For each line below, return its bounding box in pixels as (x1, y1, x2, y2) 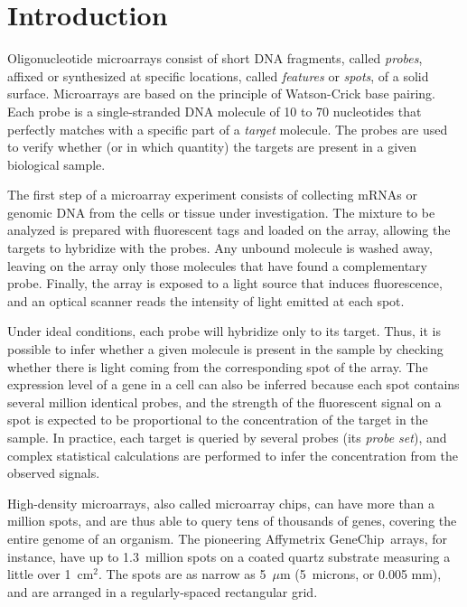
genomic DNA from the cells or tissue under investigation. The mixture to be (7, 202, 435, 221)
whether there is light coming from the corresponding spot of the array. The (7, 357, 428, 376)
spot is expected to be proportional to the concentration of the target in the (7, 410, 428, 429)
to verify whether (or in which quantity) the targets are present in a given (7, 137, 417, 156)
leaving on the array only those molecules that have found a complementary (7, 256, 427, 275)
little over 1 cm (7, 565, 94, 584)
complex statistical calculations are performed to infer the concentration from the (7, 445, 459, 464)
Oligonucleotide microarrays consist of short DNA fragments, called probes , (7, 49, 423, 68)
